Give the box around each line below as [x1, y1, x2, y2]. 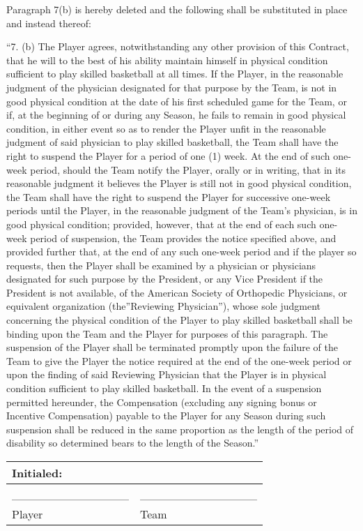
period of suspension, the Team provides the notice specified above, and [30, 230, 337, 245]
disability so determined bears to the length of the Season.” [6, 435, 259, 450]
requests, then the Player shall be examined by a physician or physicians [6, 257, 316, 272]
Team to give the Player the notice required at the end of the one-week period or [6, 353, 352, 368]
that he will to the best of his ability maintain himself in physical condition [6, 52, 328, 67]
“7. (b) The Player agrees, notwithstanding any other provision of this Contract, [6, 39, 349, 54]
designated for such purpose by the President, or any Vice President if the [6, 271, 323, 286]
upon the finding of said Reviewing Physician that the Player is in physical [6, 367, 327, 382]
